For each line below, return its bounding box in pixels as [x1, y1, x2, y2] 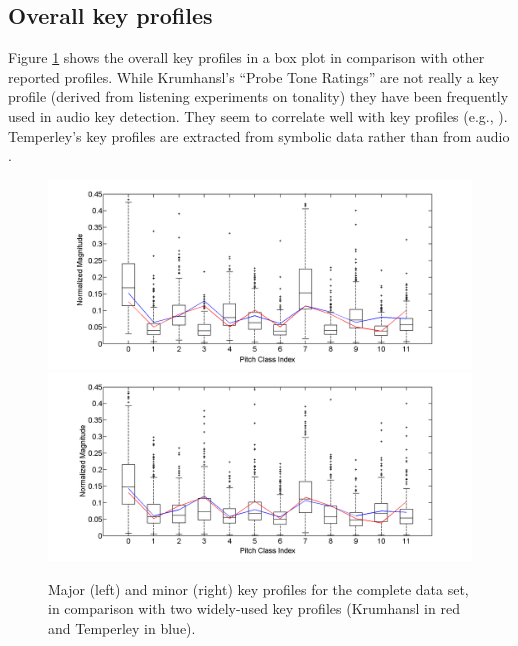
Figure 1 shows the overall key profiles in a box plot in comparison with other [8, 47, 485, 68]
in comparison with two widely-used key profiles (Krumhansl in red [48, 598, 460, 619]
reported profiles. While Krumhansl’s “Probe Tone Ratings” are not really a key [8, 66, 500, 87]
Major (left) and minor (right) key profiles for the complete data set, [48, 578, 469, 599]
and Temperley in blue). [48, 617, 196, 638]
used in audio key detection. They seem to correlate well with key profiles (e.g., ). [8, 105, 508, 126]
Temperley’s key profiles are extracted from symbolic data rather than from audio [8, 125, 510, 146]
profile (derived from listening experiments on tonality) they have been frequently [8, 86, 509, 107]
